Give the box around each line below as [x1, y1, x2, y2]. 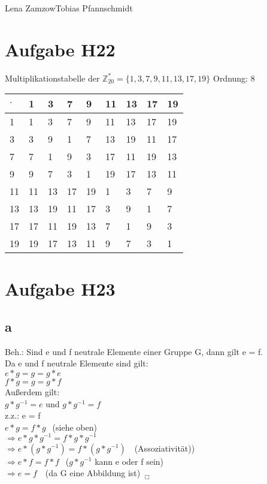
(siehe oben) [52, 420, 97, 433]
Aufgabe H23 [5, 276, 116, 300]
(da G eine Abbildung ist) [45, 467, 141, 479]
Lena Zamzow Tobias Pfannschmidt [5, 2, 133, 14]
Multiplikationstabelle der [5, 71, 100, 84]
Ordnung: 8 [213, 71, 255, 84]
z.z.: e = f [5, 409, 41, 422]
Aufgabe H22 [5, 37, 116, 61]
